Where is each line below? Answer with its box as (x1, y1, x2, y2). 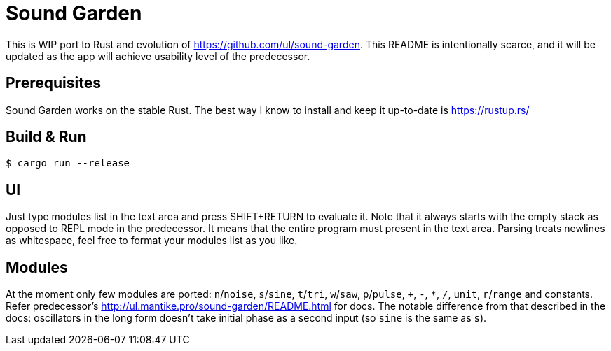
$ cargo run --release (6, 157, 130, 169)
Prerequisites (6, 74, 101, 92)
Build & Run (6, 128, 87, 146)
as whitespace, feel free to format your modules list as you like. (6, 234, 298, 247)
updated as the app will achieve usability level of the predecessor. (6, 50, 310, 62)
